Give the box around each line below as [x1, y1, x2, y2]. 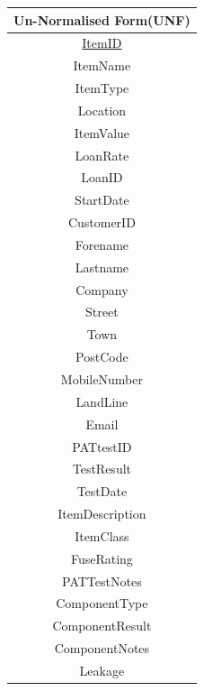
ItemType [75, 78, 129, 97]
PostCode [75, 347, 129, 366]
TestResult [72, 459, 132, 478]
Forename [75, 235, 129, 253]
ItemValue [74, 123, 130, 142]
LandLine [75, 392, 129, 410]
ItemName [73, 56, 131, 75]
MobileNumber [60, 370, 143, 388]
